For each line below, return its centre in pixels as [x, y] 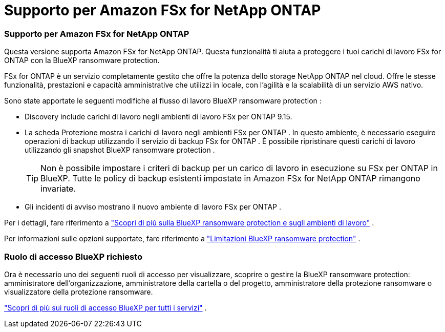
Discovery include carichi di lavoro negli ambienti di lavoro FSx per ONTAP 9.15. [158, 117]
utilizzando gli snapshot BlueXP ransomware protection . [120, 150]
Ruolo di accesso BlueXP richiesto [73, 256]
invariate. [58, 189]
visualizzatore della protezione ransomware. [79, 292]
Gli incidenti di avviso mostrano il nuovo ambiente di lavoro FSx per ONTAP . [153, 207]
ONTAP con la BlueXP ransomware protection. [82, 60]
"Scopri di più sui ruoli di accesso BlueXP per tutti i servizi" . [105, 307]
